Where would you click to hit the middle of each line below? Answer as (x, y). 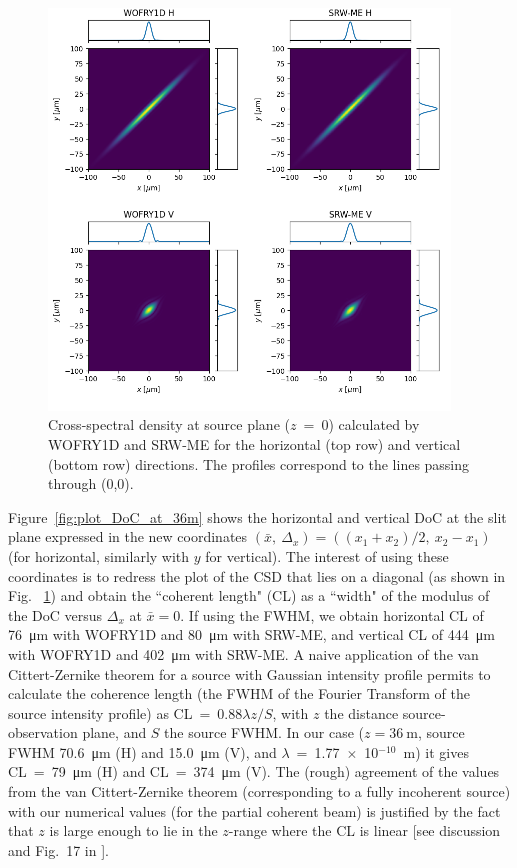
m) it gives (436, 751)
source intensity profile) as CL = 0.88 (125, 712)
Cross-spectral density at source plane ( (169, 424)
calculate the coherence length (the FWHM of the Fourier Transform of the (239, 693)
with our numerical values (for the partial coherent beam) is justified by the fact (254, 810)
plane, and (114, 732)
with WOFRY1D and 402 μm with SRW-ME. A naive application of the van (243, 653)
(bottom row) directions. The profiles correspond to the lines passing (259, 463)
